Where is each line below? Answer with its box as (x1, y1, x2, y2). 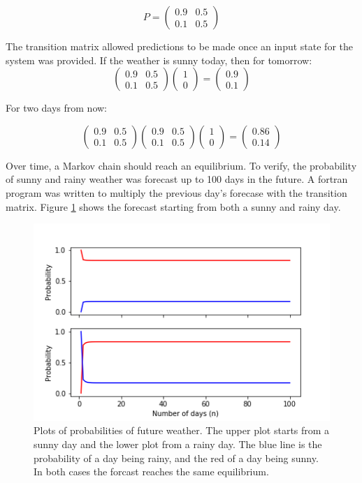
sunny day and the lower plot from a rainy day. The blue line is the (34, 437, 322, 451)
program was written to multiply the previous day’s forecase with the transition (6, 185, 347, 200)
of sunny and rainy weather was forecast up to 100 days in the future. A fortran (6, 172, 348, 186)
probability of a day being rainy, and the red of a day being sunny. (34, 450, 319, 465)
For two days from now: (6, 101, 108, 115)
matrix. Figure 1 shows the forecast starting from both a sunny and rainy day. (6, 199, 341, 214)
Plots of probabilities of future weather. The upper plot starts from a (34, 423, 330, 438)
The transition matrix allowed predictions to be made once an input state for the (6, 39, 353, 53)
